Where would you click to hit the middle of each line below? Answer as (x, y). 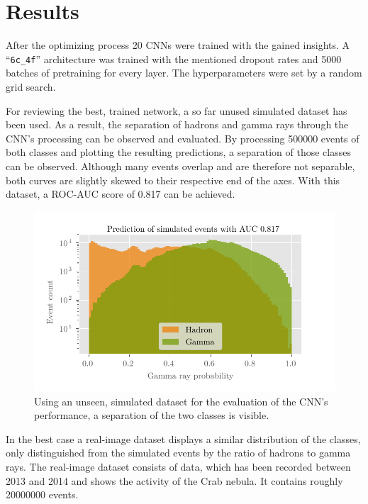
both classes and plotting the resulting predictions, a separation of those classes (178, 152)
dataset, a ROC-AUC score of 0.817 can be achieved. (121, 194)
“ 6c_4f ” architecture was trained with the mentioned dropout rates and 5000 (174, 58)
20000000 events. (42, 494)
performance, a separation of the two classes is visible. (152, 415)
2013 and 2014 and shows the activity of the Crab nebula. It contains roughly (174, 480)
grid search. (31, 86)
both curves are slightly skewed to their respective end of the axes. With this (173, 180)
